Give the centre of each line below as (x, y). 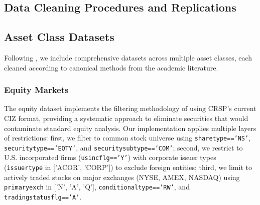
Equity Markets (36, 90)
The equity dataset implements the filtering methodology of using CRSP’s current (130, 108)
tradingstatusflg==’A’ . (43, 197)
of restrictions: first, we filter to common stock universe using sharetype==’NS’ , (127, 138)
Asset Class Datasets (59, 37)
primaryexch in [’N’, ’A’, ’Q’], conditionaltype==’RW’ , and (97, 187)
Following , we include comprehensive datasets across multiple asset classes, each (128, 57)
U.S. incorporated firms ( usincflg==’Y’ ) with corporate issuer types (110, 157)
